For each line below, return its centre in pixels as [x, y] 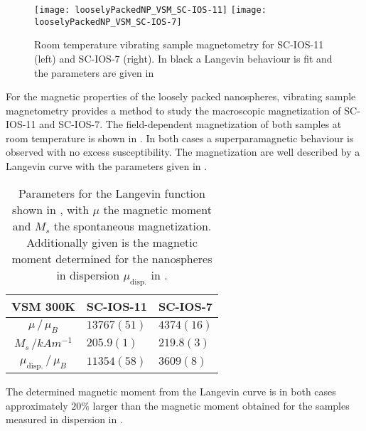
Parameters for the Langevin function [112, 193]
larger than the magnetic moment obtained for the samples [221, 405]
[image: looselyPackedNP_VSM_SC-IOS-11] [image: [150, 10]
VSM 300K [43, 306]
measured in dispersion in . [64, 419]
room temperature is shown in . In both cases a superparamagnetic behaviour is [180, 138]
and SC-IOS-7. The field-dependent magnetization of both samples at [190, 124]
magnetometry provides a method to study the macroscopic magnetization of [173, 110]
